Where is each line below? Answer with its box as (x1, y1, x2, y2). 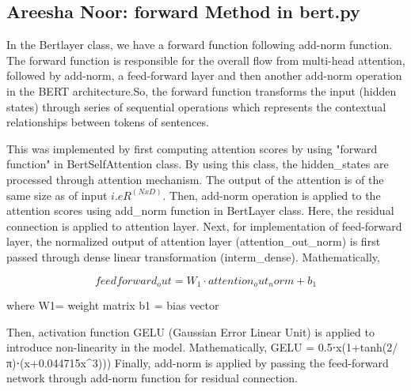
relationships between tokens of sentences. (6, 114, 209, 130)
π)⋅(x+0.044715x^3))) (6, 354, 112, 370)
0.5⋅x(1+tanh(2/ (318, 339, 398, 355)
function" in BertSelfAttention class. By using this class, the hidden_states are (6, 156, 389, 172)
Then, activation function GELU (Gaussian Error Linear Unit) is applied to (6, 323, 375, 340)
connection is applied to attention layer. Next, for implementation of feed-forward (6, 217, 402, 234)
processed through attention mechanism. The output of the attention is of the (6, 171, 384, 187)
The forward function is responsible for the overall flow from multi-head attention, (6, 51, 405, 68)
